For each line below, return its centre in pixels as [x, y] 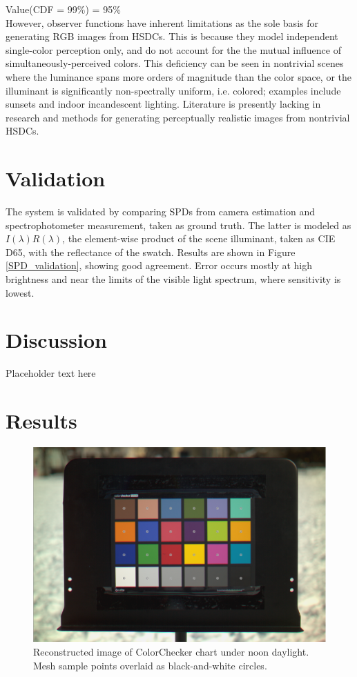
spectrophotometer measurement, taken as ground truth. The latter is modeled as [178, 225]
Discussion [56, 340]
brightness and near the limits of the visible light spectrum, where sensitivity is [173, 279]
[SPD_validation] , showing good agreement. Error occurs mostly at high [159, 265]
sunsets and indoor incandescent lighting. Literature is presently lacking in [163, 104]
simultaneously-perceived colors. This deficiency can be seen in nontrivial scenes [175, 63]
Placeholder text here [51, 373]
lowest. [20, 292]
